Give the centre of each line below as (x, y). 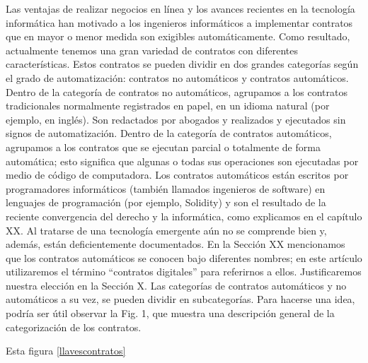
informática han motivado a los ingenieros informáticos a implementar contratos (179, 22)
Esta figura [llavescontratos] (66, 351)
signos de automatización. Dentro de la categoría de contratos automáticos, (169, 133)
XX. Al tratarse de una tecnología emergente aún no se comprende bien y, (166, 230)
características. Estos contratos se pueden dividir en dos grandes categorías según (182, 64)
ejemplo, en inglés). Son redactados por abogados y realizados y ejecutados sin (176, 119)
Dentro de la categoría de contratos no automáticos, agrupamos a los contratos (177, 91)
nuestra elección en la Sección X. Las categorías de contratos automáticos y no (176, 285)
